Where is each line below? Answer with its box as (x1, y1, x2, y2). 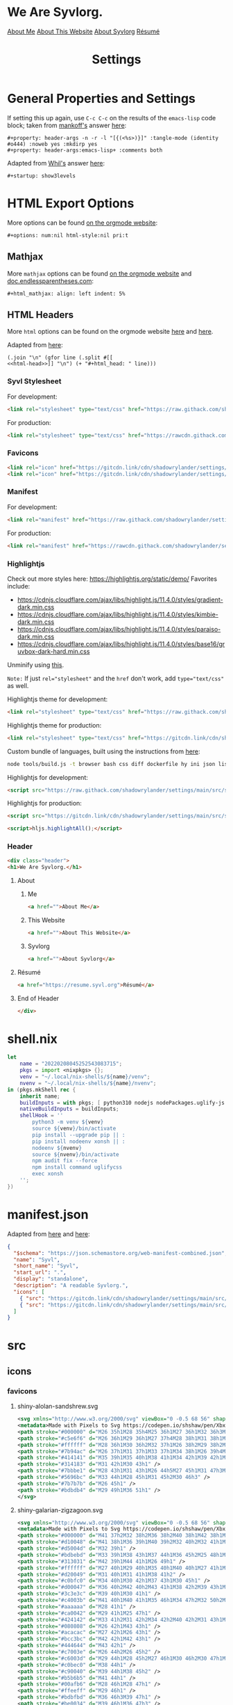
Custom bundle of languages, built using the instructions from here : (7, 747, 200, 755)
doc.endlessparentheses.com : (7, 276, 94, 285)
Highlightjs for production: (7, 799, 82, 808)
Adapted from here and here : (7, 1229, 90, 1238)
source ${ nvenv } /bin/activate (32, 1151, 119, 1158)
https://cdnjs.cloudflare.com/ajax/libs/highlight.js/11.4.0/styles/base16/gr (17, 639, 225, 648)
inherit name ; (19, 1093, 60, 1100)
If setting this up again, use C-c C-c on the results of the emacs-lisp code (7, 113, 216, 122)
